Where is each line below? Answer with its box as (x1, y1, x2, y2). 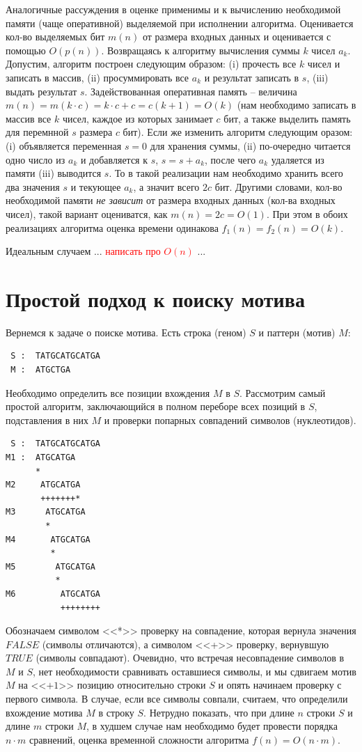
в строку (98, 705, 134, 719)
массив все (6, 111, 52, 125)
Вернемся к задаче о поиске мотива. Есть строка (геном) (6, 324, 246, 339)
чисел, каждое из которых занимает (62, 111, 213, 125)
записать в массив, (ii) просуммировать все (6, 70, 189, 84)
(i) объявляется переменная (6, 138, 122, 152)
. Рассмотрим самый (239, 385, 326, 400)
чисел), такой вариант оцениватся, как (6, 206, 168, 221)
